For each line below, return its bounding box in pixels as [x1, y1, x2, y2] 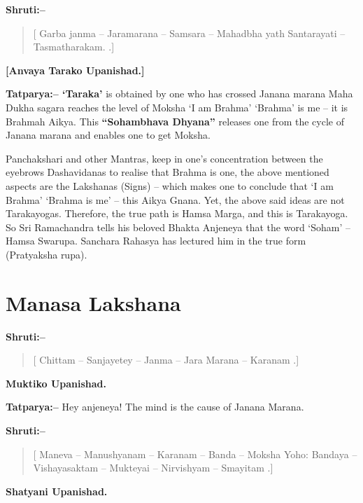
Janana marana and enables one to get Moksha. [6, 128, 211, 142]
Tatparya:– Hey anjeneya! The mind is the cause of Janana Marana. [6, 399, 304, 414]
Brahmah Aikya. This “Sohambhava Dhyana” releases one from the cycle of [6, 113, 345, 128]
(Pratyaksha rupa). [6, 247, 87, 261]
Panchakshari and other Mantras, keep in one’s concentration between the [6, 151, 323, 165]
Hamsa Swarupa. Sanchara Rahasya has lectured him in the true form [6, 233, 306, 248]
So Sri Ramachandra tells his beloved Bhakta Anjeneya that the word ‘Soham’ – [6, 219, 351, 234]
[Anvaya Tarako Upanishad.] [6, 62, 145, 77]
